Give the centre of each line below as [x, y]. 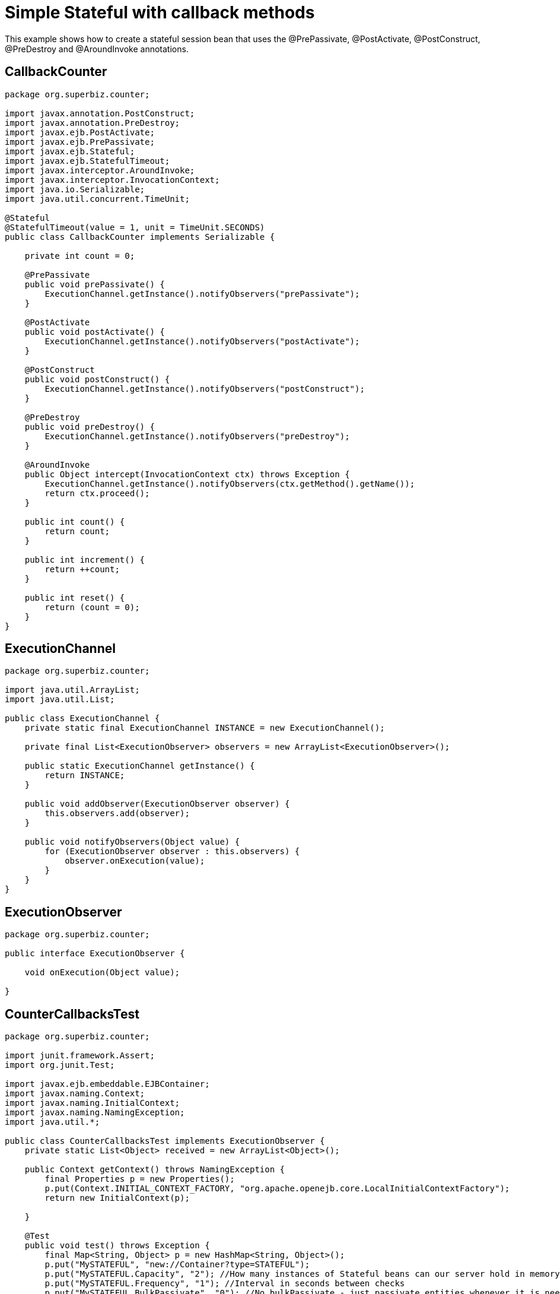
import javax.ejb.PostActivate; [80, 132]
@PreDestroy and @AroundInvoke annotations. [97, 49]
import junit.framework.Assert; [80, 1056]
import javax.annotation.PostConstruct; [100, 113]
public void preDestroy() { [90, 426]
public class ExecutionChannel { [82, 719]
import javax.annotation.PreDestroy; [93, 123]
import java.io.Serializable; [75, 189]
